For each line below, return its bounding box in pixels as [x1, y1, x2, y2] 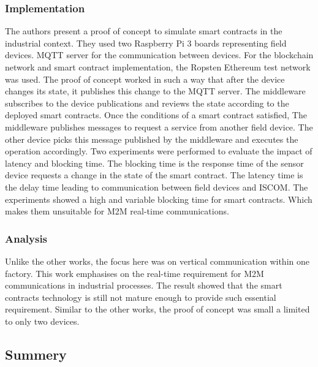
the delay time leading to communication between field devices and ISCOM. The [5, 180, 308, 193]
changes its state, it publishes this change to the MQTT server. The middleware [5, 85, 306, 97]
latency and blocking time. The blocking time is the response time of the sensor [5, 156, 304, 169]
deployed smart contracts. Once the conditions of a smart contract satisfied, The [5, 108, 307, 121]
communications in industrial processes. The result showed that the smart [5, 279, 282, 292]
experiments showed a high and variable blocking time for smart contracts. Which [5, 192, 312, 205]
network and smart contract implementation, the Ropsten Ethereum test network [5, 61, 311, 73]
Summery [5, 344, 67, 363]
